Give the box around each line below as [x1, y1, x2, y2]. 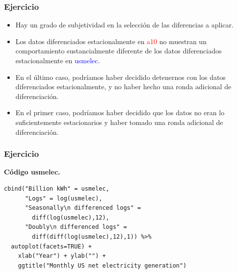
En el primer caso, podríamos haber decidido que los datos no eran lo [15, 107, 225, 118]
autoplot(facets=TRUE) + [11, 243, 92, 250]
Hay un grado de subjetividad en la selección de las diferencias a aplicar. [15, 20, 234, 30]
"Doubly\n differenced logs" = [25, 223, 127, 231]
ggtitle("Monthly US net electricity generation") [18, 262, 187, 269]
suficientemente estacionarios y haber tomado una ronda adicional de [15, 117, 223, 127]
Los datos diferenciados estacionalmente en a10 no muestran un [15, 36, 207, 46]
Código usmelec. [4, 167, 60, 177]
